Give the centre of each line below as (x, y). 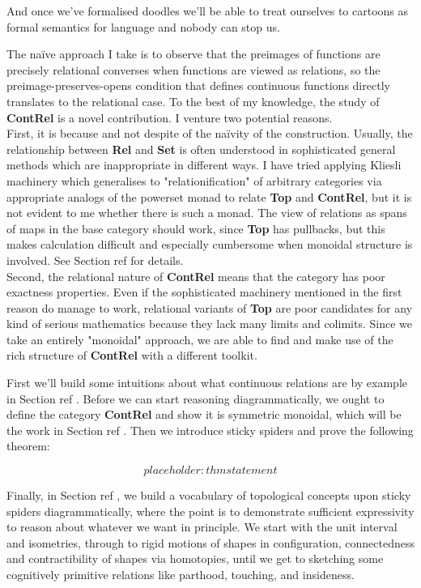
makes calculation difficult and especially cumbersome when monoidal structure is (210, 244)
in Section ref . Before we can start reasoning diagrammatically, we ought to (196, 398)
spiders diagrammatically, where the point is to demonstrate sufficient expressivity (210, 511)
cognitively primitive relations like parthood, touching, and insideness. (181, 574)
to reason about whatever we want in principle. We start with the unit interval (202, 527)
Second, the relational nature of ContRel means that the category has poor (196, 276)
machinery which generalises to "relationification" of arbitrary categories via (194, 180)
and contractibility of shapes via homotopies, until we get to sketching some (195, 558)
